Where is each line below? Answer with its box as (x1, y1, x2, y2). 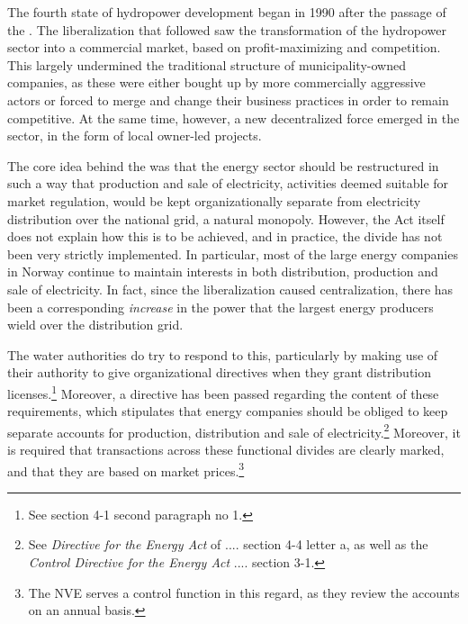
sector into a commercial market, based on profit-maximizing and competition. (7, 38, 441, 57)
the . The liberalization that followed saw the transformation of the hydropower (7, 20, 447, 39)
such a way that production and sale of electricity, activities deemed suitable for (7, 174, 449, 193)
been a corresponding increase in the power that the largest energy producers (7, 297, 434, 316)
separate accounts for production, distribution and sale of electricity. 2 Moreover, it (7, 420, 461, 441)
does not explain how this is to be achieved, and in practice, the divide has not (7, 227, 443, 246)
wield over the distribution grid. (7, 315, 184, 334)
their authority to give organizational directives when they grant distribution (7, 363, 432, 382)
